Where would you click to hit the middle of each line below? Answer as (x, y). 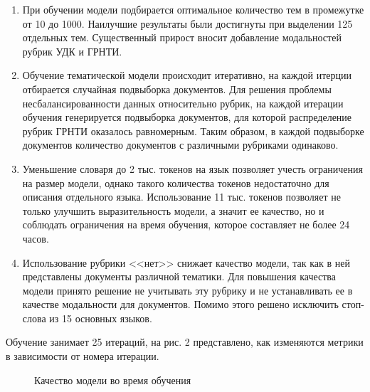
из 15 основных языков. (101, 318)
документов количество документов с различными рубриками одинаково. (180, 145)
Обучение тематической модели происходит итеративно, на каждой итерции (187, 75)
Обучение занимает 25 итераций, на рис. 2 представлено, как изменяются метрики (185, 342)
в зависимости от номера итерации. (83, 356)
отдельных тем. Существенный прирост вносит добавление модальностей (182, 37)
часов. (36, 238)
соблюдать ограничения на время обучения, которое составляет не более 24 (186, 224)
